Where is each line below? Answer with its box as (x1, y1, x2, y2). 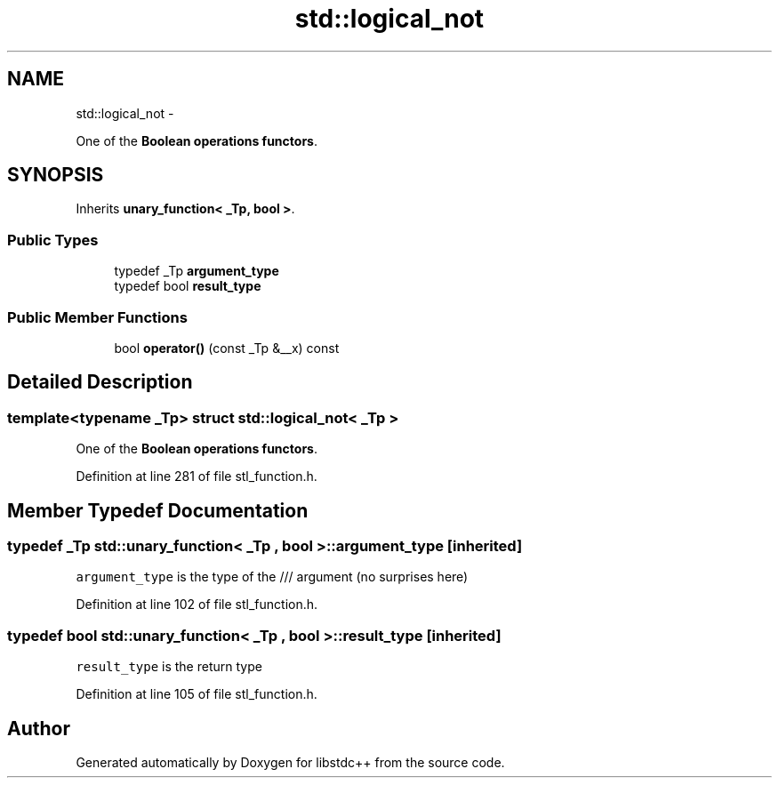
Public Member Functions (7, 308, 188, 326)
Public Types (7, 230, 99, 249)
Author (7, 717, 70, 740)
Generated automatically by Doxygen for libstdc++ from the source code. (76, 754, 505, 770)
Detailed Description (7, 371, 193, 394)
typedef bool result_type (114, 278, 261, 294)
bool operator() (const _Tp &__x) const (114, 340, 340, 356)
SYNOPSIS (7, 164, 104, 187)
